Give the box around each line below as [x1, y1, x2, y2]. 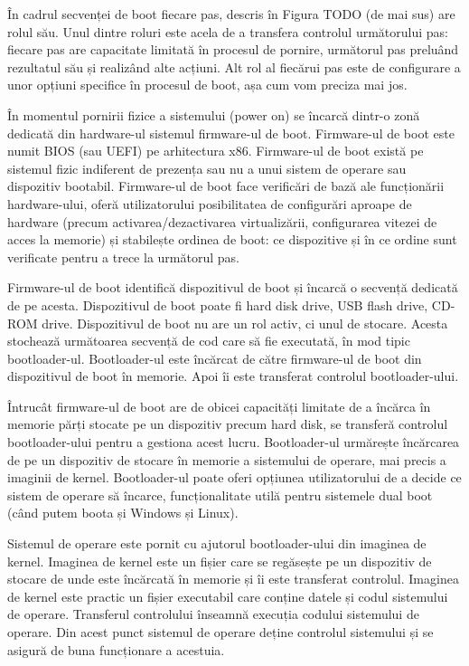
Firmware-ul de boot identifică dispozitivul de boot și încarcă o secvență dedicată [7, 278, 458, 297]
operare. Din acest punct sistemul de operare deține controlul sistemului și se [7, 623, 434, 641]
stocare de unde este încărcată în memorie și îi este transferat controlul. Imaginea [7, 569, 459, 588]
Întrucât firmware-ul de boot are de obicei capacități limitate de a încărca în [7, 396, 431, 415]
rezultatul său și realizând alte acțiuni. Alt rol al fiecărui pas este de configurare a [7, 57, 461, 76]
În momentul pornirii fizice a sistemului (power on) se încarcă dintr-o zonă [7, 105, 420, 124]
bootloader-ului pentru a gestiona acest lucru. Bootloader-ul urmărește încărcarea [7, 433, 460, 452]
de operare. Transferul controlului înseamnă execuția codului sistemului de [7, 604, 419, 623]
